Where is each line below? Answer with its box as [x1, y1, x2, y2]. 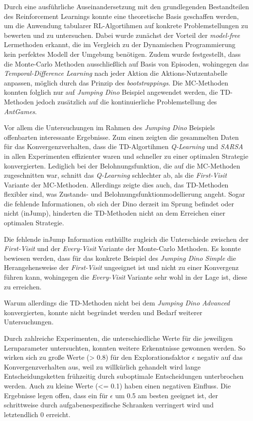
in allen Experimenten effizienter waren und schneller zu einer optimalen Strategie [4, 151, 249, 161]
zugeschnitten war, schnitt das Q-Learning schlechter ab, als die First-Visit [4, 170, 227, 180]
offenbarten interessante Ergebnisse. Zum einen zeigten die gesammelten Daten [4, 132, 239, 142]
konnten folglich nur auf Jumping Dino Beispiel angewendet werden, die [4, 87, 218, 97]
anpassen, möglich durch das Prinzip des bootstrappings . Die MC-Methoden [4, 77, 229, 87]
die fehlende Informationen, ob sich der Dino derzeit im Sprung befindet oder [4, 198, 235, 208]
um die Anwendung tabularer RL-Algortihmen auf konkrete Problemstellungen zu [4, 20, 248, 31]
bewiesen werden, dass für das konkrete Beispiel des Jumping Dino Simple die [4, 253, 236, 263]
